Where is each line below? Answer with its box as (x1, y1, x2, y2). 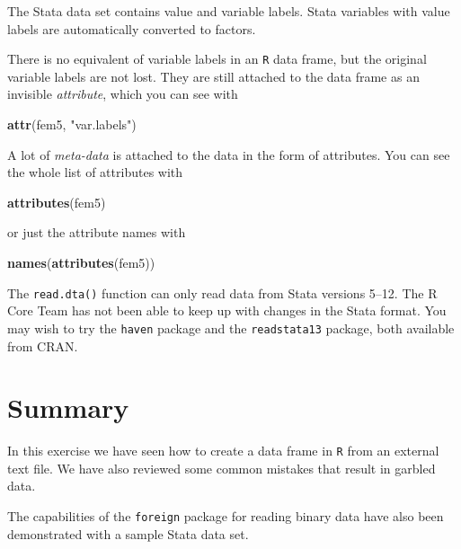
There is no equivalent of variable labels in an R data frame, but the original (7, 49, 427, 68)
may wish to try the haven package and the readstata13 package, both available (7, 318, 455, 337)
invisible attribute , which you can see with (7, 84, 238, 103)
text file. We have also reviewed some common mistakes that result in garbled (7, 458, 436, 477)
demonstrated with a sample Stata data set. (7, 524, 249, 543)
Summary (7, 389, 129, 426)
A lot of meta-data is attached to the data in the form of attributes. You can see (7, 145, 450, 164)
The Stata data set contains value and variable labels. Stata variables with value (7, 2, 450, 20)
